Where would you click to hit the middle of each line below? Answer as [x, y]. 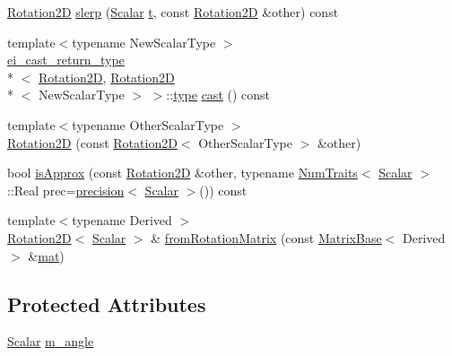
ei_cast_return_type [66, 60]
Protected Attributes [107, 304]
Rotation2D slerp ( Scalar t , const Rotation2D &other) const [173, 12]
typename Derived [122, 220]
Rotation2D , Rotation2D [107, 77]
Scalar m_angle [51, 341]
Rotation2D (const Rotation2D [92, 142]
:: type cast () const [218, 95]
